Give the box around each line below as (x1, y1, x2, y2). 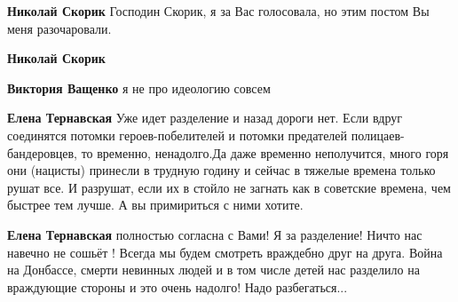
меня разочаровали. (7, 19, 112, 37)
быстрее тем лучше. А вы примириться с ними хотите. (7, 195, 304, 214)
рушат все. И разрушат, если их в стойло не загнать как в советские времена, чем (7, 178, 451, 196)
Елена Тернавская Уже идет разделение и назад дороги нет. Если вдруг (7, 108, 402, 127)
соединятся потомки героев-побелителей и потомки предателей (7, 125, 348, 144)
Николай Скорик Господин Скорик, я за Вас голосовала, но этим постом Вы (7, 2, 430, 20)
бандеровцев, (7, 143, 77, 162)
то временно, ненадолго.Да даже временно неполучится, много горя (81, 143, 449, 162)
